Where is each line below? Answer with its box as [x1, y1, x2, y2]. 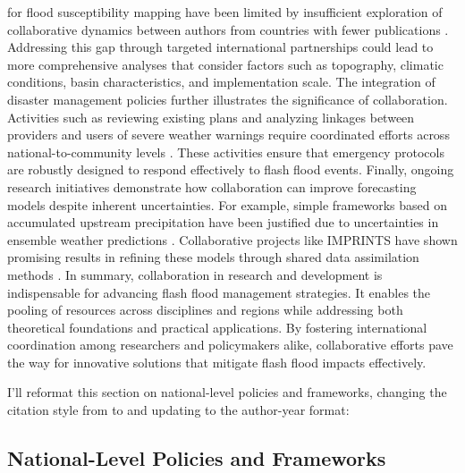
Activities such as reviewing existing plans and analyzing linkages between [7, 107, 415, 126]
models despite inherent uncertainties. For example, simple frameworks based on [7, 195, 447, 214]
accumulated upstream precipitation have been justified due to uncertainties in [7, 213, 439, 232]
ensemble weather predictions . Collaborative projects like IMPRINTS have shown [7, 230, 458, 249]
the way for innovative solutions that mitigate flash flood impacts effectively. [7, 352, 427, 371]
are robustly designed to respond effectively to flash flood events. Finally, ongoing [7, 160, 454, 179]
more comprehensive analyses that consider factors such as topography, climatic [7, 55, 444, 73]
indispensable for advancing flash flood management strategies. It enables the [7, 283, 431, 301]
